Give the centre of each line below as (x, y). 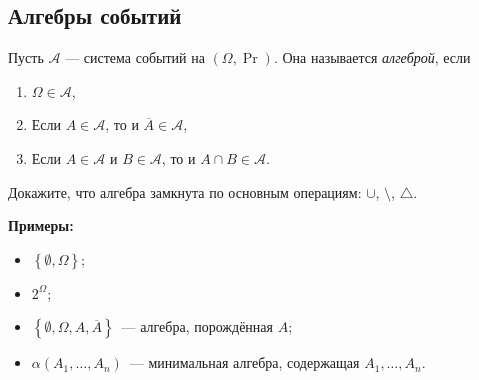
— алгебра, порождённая (197, 326)
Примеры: (41, 225)
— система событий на (135, 57)
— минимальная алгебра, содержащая (244, 362)
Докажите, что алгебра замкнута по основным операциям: (185, 191)
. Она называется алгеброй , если (372, 57)
